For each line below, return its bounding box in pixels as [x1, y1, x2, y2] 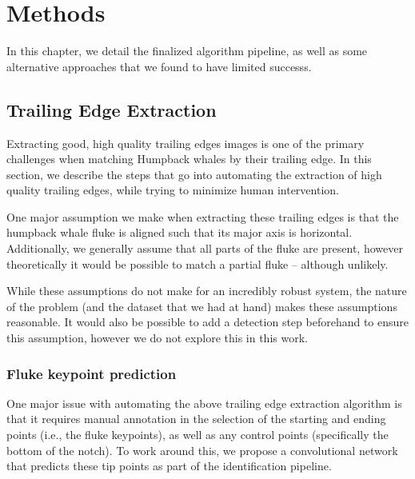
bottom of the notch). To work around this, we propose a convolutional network [6, 441, 398, 458]
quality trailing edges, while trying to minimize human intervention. [6, 182, 339, 198]
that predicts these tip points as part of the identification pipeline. [6, 457, 332, 474]
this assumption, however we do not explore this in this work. [6, 329, 308, 346]
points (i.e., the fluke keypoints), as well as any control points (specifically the [6, 426, 389, 443]
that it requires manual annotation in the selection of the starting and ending [6, 410, 386, 427]
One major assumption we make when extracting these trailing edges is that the [6, 208, 399, 225]
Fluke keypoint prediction [6, 363, 177, 383]
